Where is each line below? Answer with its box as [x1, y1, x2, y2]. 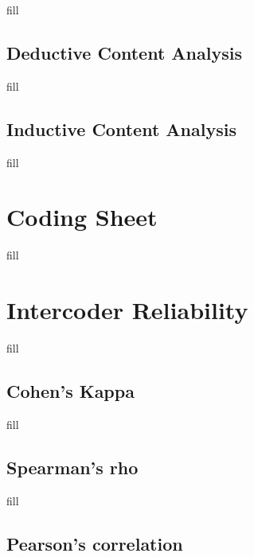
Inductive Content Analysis [6, 116, 236, 141]
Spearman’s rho [6, 454, 139, 479]
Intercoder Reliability [6, 294, 248, 326]
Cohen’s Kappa [6, 379, 135, 403]
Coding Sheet [6, 201, 158, 233]
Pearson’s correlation [6, 531, 183, 555]
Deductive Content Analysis [6, 40, 242, 64]
